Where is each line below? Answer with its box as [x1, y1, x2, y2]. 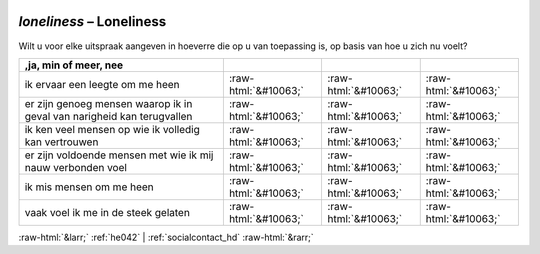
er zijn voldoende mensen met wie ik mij [24, 148, 214, 162]
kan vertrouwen [24, 135, 99, 149]
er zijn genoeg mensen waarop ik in [24, 96, 193, 110]
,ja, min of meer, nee [24, 58, 124, 72]
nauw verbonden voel [24, 160, 127, 174]
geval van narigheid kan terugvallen [24, 109, 193, 123]
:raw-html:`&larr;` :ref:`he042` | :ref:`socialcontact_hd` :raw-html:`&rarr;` [18, 231, 314, 243]
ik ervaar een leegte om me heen [24, 77, 180, 91]
